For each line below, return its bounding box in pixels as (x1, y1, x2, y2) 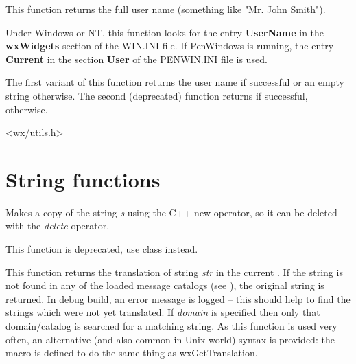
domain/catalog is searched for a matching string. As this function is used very (5, 319, 337, 333)
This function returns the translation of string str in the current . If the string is (5, 264, 343, 279)
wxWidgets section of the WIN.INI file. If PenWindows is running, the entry (5, 38, 334, 53)
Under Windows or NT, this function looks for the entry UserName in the (5, 25, 324, 39)
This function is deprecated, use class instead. (5, 242, 198, 256)
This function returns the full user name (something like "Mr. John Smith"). (5, 2, 326, 16)
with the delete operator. (5, 218, 110, 233)
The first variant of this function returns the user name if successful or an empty (5, 75, 344, 89)
